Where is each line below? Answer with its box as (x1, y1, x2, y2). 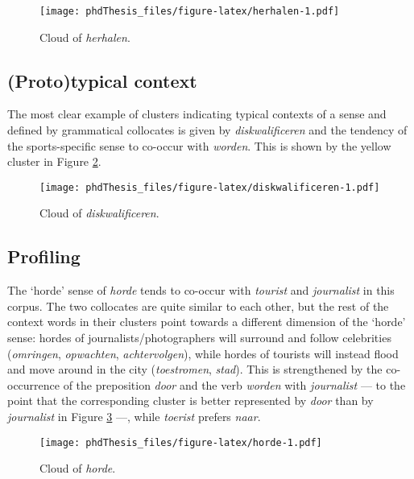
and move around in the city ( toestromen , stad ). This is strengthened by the (7, 361, 383, 378)
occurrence (7, 376, 60, 393)
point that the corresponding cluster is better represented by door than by (7, 392, 374, 409)
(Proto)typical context (7, 68, 197, 93)
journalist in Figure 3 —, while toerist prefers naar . (7, 408, 261, 425)
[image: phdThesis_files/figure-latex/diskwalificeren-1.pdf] (39, 181, 380, 193)
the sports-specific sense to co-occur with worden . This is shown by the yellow (7, 137, 391, 154)
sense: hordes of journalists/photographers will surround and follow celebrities (7, 329, 391, 346)
